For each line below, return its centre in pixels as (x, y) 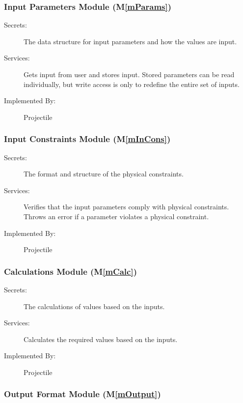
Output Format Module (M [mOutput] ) (82, 394)
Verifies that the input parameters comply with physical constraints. (126, 207)
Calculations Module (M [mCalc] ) (70, 271)
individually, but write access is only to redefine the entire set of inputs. (132, 84)
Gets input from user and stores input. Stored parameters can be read (129, 74)
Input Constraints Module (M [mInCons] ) (87, 139)
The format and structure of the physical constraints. (104, 174)
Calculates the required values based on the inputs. (101, 339)
